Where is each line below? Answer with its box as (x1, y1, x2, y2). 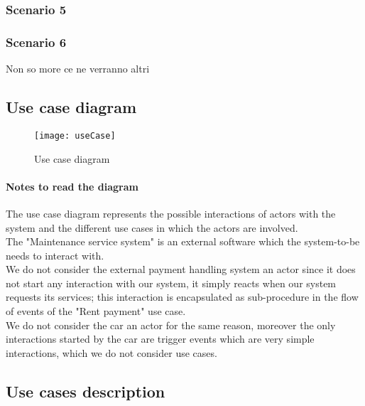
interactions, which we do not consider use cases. (6, 345, 217, 360)
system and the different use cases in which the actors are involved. (6, 220, 298, 235)
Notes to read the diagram (6, 178, 138, 193)
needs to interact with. (6, 247, 104, 262)
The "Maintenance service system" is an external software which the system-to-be (6, 234, 360, 249)
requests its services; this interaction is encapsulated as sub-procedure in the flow (6, 289, 359, 304)
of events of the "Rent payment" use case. (6, 304, 186, 319)
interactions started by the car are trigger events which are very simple (6, 331, 315, 346)
